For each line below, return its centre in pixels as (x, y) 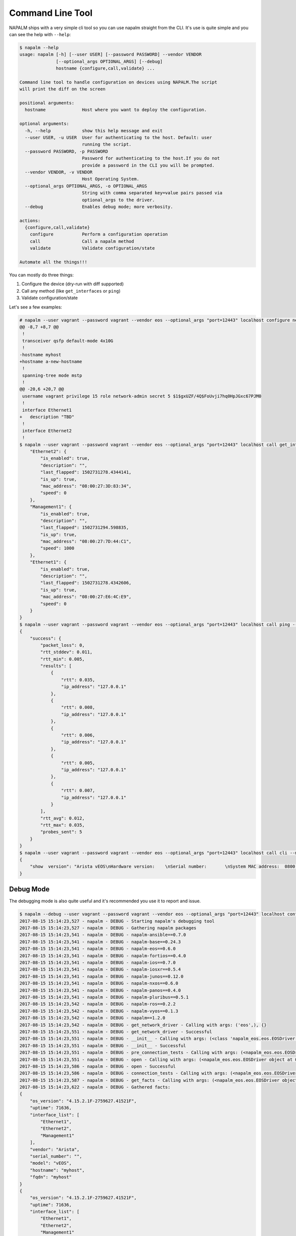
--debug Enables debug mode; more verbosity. (99, 207)
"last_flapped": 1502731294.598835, (85, 528)
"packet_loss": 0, (62, 645)
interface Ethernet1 (47, 410)
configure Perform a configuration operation (99, 234)
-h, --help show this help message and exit (94, 131)
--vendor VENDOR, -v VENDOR (59, 172)
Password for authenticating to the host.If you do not (151, 158)
